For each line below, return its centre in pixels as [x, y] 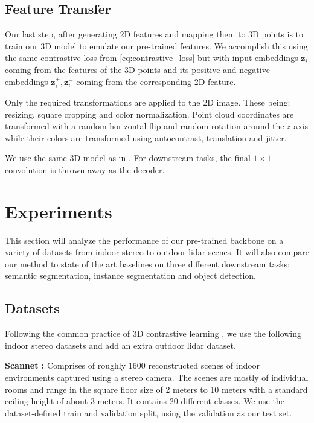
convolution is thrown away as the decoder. [85, 169]
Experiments [59, 211]
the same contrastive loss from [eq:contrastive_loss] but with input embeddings [152, 58]
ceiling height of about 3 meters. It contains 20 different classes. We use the [145, 401]
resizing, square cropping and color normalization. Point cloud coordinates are [149, 114]
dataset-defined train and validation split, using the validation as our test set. [149, 412]
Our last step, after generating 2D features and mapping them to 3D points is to [154, 34]
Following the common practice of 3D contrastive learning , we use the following [153, 333]
